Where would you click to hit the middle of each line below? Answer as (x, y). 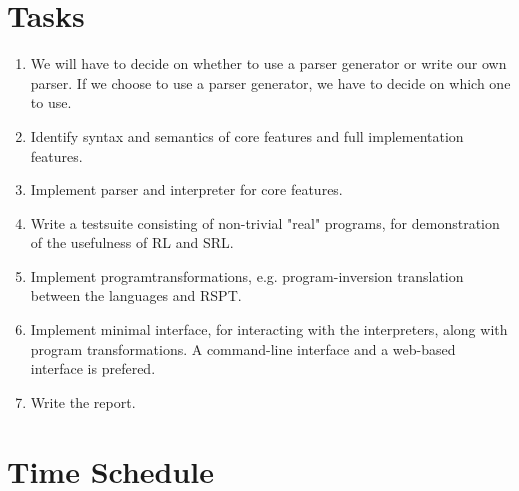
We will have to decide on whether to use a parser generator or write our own (268, 63)
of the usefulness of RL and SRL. (132, 242)
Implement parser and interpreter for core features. (186, 189)
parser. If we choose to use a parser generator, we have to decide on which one (270, 82)
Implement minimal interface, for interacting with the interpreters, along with (269, 329)
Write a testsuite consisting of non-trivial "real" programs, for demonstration (265, 222)
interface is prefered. (93, 368)
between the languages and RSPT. (136, 295)
